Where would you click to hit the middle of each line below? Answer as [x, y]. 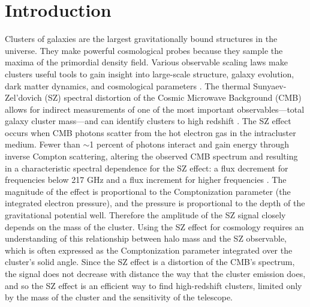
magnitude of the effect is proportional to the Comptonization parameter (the [148, 191]
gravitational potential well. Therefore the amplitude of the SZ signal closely [145, 215]
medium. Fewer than [43, 144]
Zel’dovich [23, 97]
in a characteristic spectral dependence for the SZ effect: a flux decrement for [147, 168]
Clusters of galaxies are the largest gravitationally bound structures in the [141, 39]
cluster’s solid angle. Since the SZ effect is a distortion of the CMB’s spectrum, [150, 262]
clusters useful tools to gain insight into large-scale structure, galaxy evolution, [150, 73]
